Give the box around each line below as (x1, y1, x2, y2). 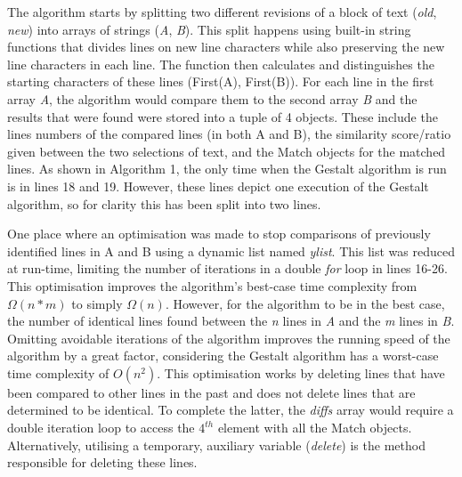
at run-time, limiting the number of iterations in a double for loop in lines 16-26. (7, 259, 448, 278)
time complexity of (7, 363, 109, 382)
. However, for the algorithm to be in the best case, (165, 294, 445, 312)
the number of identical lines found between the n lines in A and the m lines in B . (7, 311, 455, 330)
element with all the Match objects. (217, 418, 412, 437)
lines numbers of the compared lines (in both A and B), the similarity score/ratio (7, 125, 451, 143)
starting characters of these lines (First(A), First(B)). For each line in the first (7, 72, 434, 91)
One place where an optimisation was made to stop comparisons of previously (7, 224, 431, 243)
